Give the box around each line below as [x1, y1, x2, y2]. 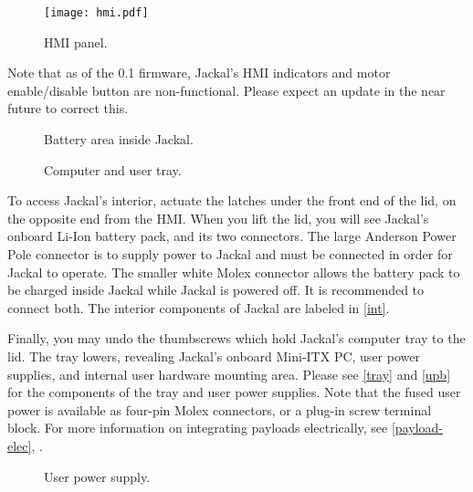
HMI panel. [44, 32, 108, 51]
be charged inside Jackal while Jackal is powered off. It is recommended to [7, 280, 425, 299]
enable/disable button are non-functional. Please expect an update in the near [7, 80, 446, 99]
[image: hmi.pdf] [44, 6, 149, 19]
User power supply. [44, 466, 151, 486]
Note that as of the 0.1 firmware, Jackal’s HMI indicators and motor [7, 63, 391, 82]
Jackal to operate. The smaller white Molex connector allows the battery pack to [7, 262, 460, 281]
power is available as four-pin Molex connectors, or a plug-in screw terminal [7, 400, 432, 419]
